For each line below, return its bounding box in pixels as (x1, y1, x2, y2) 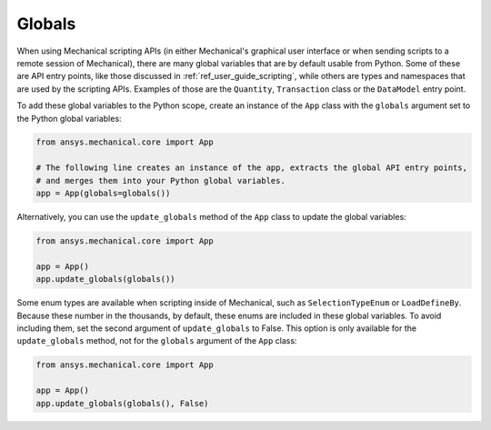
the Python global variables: (16, 113, 122, 124)
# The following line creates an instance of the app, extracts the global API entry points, (35, 163, 468, 173)
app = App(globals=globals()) (35, 188, 171, 199)
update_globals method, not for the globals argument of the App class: (16, 335, 297, 346)
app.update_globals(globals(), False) (35, 398, 209, 408)
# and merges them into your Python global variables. (35, 175, 286, 185)
